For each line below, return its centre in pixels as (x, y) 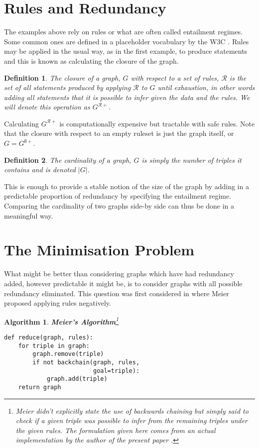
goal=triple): (116, 371)
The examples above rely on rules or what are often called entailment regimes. (124, 32)
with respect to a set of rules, (175, 77)
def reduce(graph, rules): (49, 337)
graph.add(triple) (77, 379)
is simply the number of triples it (192, 160)
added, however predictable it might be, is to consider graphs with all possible (123, 283)
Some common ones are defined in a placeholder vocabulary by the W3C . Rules (127, 41)
